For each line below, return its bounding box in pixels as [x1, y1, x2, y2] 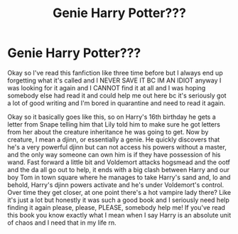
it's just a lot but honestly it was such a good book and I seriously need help [7, 196, 229, 204]
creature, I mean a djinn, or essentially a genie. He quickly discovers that [7, 135, 220, 144]
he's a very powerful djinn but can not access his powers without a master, [7, 142, 227, 151]
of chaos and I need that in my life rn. [7, 218, 117, 227]
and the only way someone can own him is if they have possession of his [7, 150, 221, 159]
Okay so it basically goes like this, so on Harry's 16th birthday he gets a [7, 112, 217, 121]
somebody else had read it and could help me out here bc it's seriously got [7, 91, 227, 100]
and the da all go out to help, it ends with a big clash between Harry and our [7, 165, 229, 174]
